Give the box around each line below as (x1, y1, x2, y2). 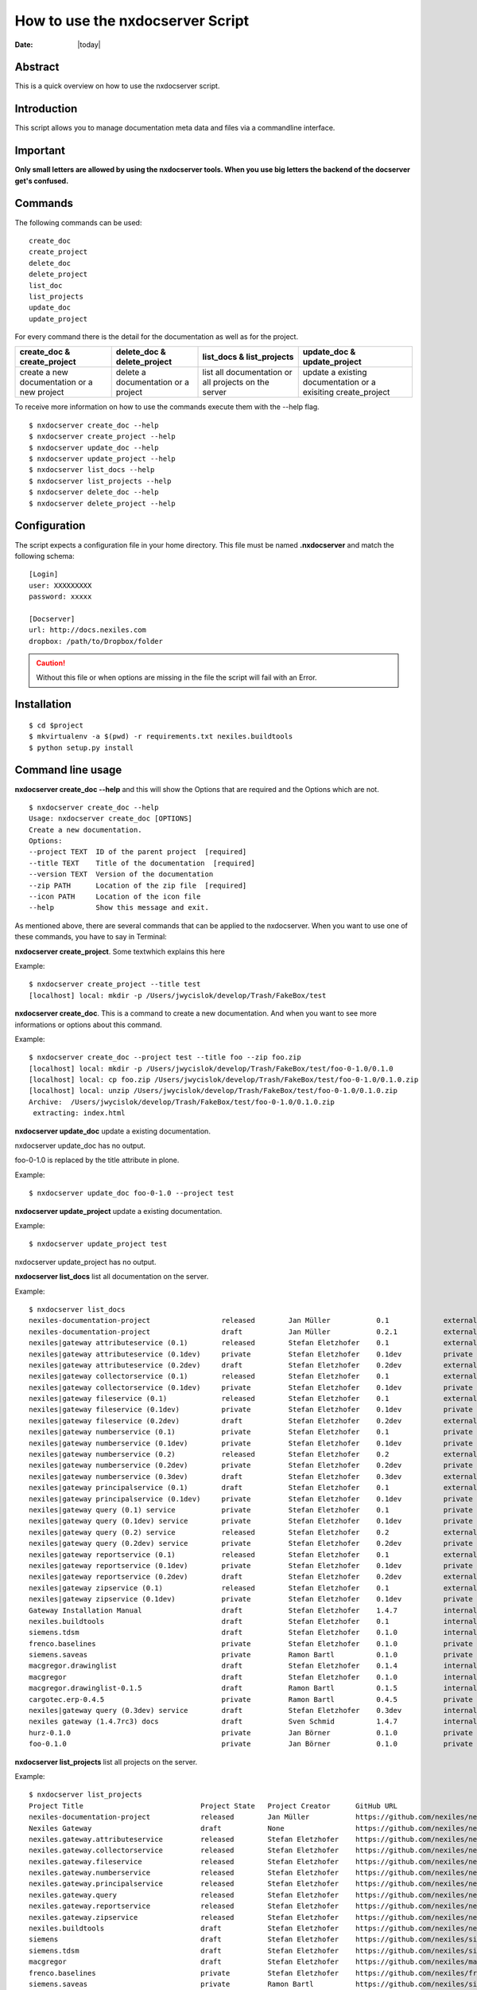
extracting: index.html (33, 1109, 126, 1118)
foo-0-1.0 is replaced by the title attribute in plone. (14, 1155, 180, 1165)
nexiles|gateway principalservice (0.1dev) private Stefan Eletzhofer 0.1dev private (29, 1494, 473, 1504)
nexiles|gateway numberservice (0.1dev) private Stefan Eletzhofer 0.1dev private (29, 1438, 473, 1448)
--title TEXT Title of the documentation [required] (29, 858, 256, 868)
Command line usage (14, 763, 122, 777)
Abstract (14, 60, 60, 74)
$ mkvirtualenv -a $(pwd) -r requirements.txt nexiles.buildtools (29, 732, 293, 741)
